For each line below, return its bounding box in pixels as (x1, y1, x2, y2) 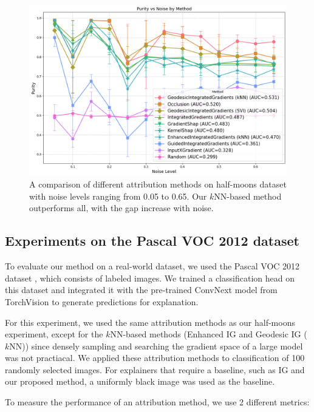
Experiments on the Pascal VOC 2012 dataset (5, 231, 299, 250)
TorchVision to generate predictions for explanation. (5, 295, 199, 308)
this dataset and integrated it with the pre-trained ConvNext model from (5, 283, 278, 296)
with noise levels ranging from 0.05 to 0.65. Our (29, 189, 207, 202)
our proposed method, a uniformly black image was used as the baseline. (5, 375, 275, 388)
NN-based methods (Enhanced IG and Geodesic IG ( (110, 328, 307, 340)
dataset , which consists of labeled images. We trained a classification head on (5, 271, 295, 284)
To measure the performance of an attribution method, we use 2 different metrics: (5, 396, 310, 408)
